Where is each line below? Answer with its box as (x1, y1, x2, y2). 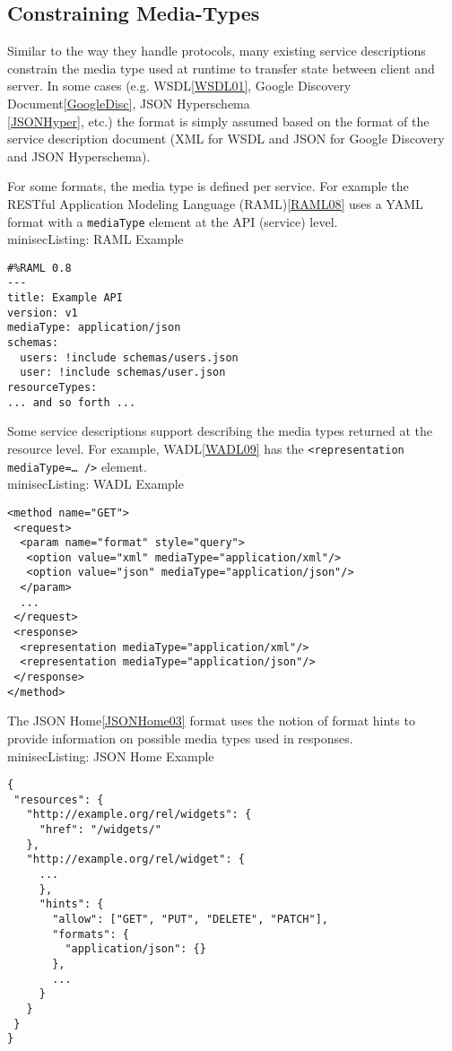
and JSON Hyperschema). (7, 146, 151, 165)
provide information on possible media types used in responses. (7, 728, 353, 747)
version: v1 (7, 306, 78, 319)
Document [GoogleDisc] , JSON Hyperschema (7, 93, 250, 112)
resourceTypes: (7, 381, 98, 395)
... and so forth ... (7, 395, 136, 409)
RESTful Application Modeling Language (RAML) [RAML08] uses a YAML (7, 194, 423, 213)
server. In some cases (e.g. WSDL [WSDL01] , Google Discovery (7, 76, 352, 95)
